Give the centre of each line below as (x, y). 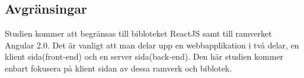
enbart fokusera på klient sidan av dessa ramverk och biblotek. (119, 68)
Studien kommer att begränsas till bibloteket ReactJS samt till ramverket (138, 33)
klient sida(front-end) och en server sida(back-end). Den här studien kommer (144, 56)
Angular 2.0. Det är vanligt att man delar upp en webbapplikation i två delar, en (152, 45)
